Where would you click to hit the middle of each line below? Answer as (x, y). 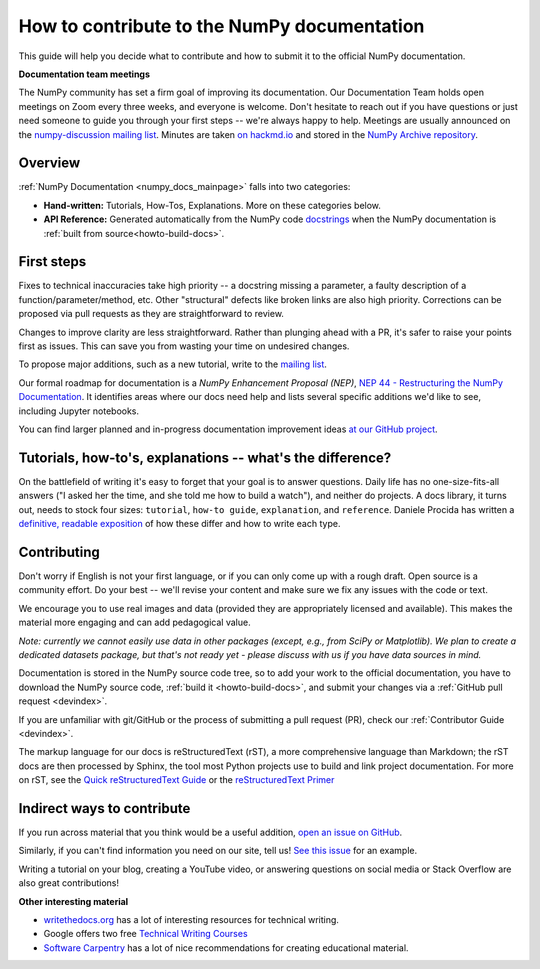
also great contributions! (69, 883)
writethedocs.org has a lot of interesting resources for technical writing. (191, 919)
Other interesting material (73, 901)
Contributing (59, 551)
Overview (49, 163)
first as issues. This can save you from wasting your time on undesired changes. (184, 346)
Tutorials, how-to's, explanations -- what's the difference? (205, 457)
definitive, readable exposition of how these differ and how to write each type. (179, 524)
